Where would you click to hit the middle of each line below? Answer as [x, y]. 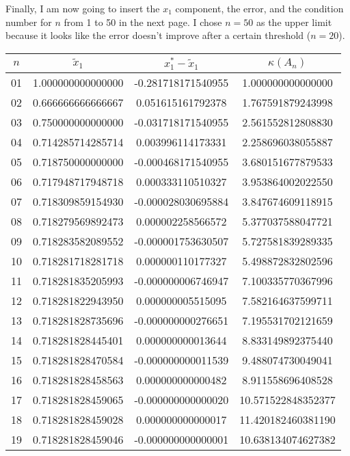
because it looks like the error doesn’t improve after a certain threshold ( [158, 35]
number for [29, 22]
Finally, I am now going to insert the [83, 8]
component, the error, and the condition [259, 8]
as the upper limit [294, 22]
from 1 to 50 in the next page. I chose [143, 22]
